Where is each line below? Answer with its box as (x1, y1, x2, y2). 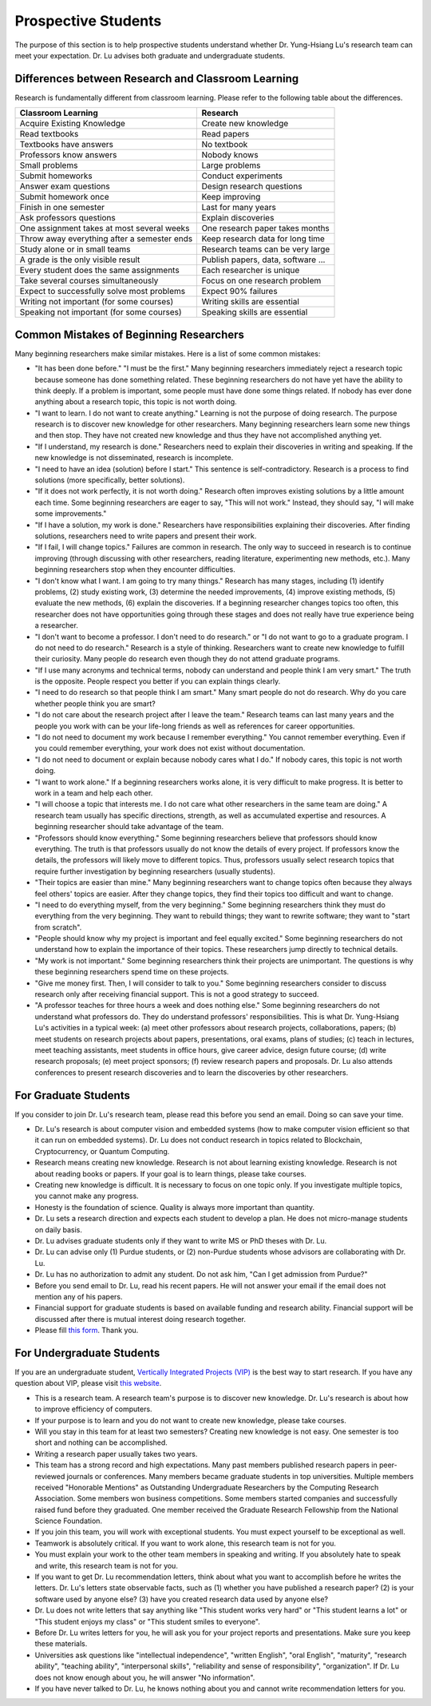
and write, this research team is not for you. (34, 1561, 179, 1570)
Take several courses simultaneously (19, 276, 159, 287)
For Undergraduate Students (14, 1346, 160, 1359)
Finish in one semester (19, 202, 105, 213)
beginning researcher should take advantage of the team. (34, 822, 224, 831)
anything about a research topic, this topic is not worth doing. (34, 397, 237, 407)
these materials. (34, 1639, 88, 1648)
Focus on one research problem (201, 276, 322, 287)
